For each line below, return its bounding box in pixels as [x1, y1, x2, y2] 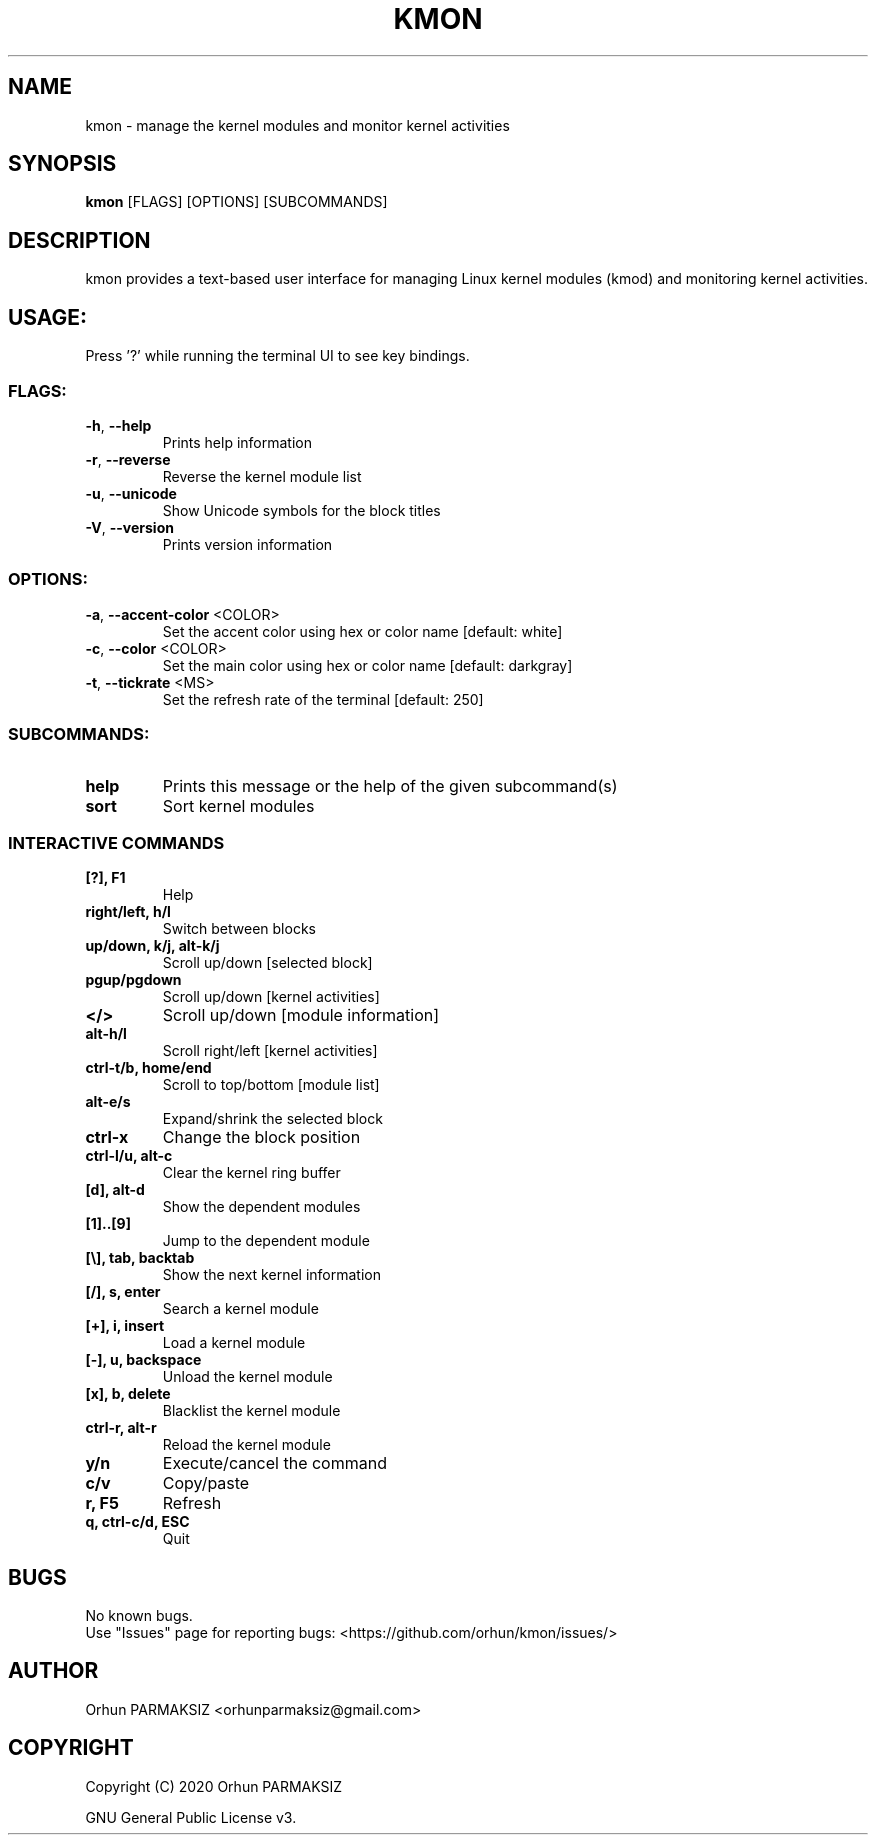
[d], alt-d [85, 1181, 145, 1199]
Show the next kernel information [162, 1266, 381, 1284]
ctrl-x [85, 1127, 129, 1148]
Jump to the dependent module [162, 1232, 370, 1250]
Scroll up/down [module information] [162, 1005, 440, 1026]
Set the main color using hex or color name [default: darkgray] [162, 656, 573, 674]
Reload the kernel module [162, 1436, 331, 1454]
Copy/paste [162, 1473, 250, 1494]
